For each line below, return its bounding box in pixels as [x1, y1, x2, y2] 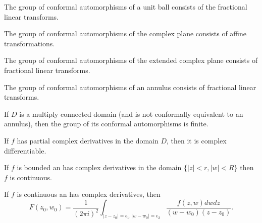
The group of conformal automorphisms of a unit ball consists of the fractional [4, 2, 247, 12]
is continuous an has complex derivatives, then [17, 189, 161, 199]
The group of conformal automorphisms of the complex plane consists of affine [4, 28, 246, 39]
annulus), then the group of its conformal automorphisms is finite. [4, 118, 208, 129]
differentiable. [4, 145, 46, 156]
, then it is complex [167, 135, 227, 145]
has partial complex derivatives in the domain [17, 135, 159, 145]
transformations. [4, 38, 55, 48]
